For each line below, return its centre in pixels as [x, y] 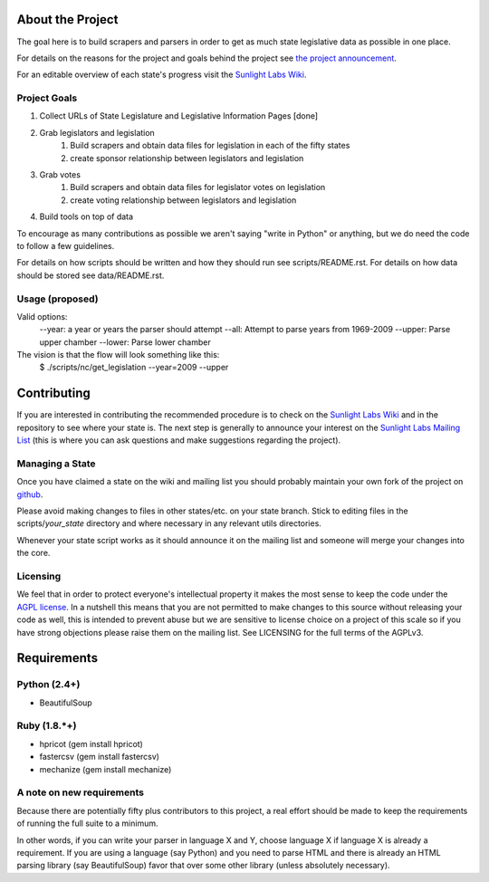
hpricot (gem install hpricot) [91, 743]
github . [30, 494]
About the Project [67, 19]
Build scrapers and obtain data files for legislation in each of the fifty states [210, 146]
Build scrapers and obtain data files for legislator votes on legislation [198, 187]
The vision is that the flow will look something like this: [118, 355]
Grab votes [60, 175]
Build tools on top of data [86, 216]
